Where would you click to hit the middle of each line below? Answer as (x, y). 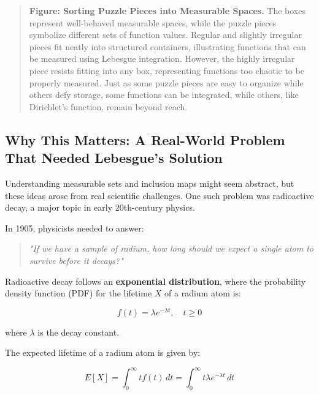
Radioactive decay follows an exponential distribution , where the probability (156, 281)
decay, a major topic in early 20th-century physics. (100, 207)
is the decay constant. (79, 332)
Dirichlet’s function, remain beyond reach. (108, 106)
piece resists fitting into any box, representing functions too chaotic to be (167, 70)
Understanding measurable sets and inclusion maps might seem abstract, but (150, 183)
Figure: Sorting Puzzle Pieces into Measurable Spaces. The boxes (167, 10)
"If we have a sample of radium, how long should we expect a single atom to (171, 248)
